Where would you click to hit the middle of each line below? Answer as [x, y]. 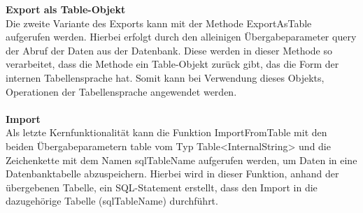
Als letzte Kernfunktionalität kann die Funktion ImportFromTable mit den [166, 132]
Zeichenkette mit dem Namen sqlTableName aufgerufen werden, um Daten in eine [181, 160]
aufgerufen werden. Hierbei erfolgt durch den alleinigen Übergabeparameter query [181, 37]
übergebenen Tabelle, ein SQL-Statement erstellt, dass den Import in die [162, 187]
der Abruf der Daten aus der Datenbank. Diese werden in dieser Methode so [169, 50]
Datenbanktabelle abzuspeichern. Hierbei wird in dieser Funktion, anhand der [172, 174]
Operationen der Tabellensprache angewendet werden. [121, 91]
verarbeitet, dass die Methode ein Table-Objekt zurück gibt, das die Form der [172, 64]
